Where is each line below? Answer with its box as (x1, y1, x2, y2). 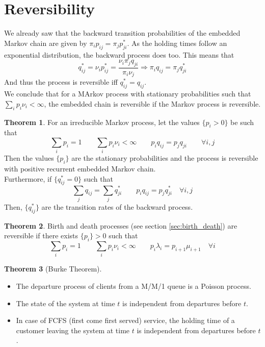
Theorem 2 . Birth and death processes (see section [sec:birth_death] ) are (4, 220, 237, 231)
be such (230, 116, 254, 127)
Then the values (4, 153, 54, 163)
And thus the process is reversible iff (4, 77, 118, 87)
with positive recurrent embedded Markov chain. (4, 163, 156, 174)
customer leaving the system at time (16, 325, 130, 335)
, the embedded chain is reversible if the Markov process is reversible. (44, 98, 261, 109)
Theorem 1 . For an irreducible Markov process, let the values (4, 116, 200, 127)
